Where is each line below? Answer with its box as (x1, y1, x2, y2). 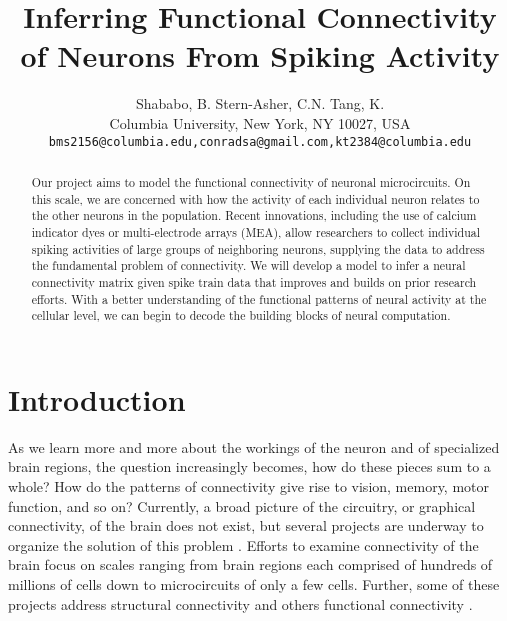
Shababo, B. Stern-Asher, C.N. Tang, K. (135, 93, 385, 114)
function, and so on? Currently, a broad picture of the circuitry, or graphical (8, 495, 476, 516)
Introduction (8, 378, 186, 419)
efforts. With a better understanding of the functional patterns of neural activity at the (31, 290, 487, 307)
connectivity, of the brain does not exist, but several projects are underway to (8, 515, 484, 536)
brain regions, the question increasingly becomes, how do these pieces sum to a (8, 456, 491, 477)
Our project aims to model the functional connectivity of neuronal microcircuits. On (31, 173, 471, 190)
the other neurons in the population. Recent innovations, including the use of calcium (31, 207, 477, 224)
